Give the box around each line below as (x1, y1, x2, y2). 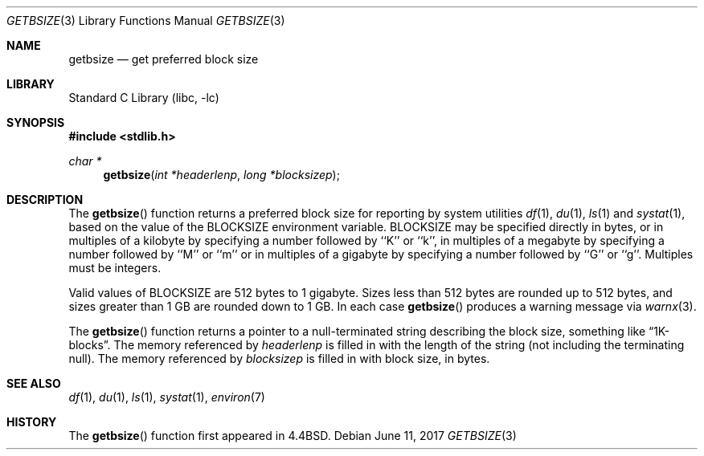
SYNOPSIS (6, 116, 65, 129)
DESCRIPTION (6, 193, 84, 206)
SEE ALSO (6, 377, 61, 390)
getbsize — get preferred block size (68, 52, 259, 66)
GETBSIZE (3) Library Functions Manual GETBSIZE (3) (6, 14, 285, 27)
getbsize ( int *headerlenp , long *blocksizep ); (103, 168, 340, 181)
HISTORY (6, 415, 57, 429)
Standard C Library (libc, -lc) (68, 91, 219, 104)
